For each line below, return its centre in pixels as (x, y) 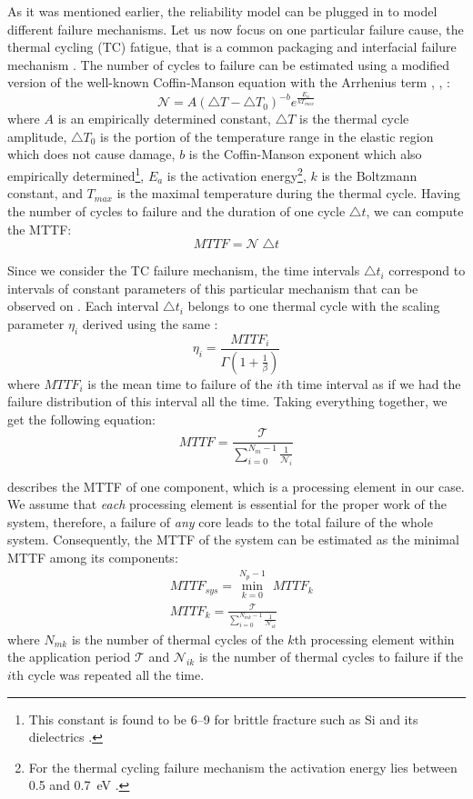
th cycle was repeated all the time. (108, 674)
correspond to (427, 270)
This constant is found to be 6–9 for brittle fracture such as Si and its (223, 719)
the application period (69, 657)
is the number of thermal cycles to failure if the (331, 657)
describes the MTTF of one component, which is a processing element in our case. (236, 486)
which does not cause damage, (91, 154)
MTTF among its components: (93, 557)
